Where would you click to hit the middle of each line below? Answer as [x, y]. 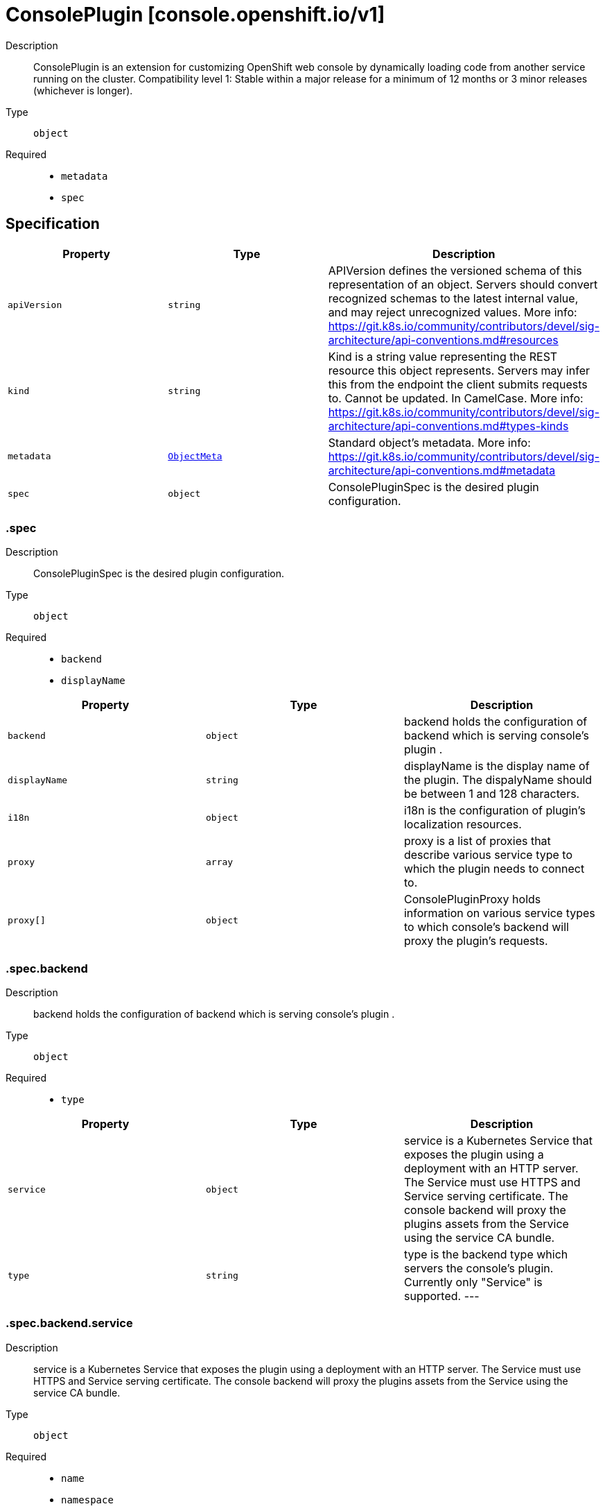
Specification [53, 224]
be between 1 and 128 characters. [492, 794]
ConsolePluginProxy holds [472, 899]
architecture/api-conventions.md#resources [443, 340]
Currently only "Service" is [473, 1282]
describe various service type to [488, 855]
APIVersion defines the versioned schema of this [455, 270]
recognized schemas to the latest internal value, [453, 298]
